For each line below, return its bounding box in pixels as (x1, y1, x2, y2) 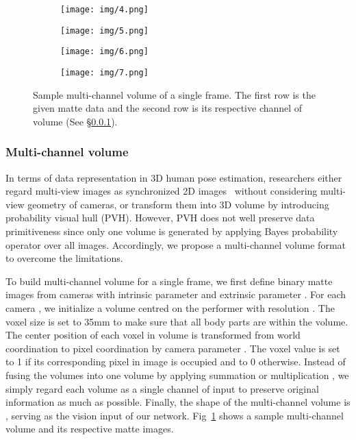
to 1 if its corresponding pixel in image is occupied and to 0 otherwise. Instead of (5, 354, 346, 369)
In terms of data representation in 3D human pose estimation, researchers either (5, 170, 342, 184)
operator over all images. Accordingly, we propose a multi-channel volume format (5, 237, 346, 252)
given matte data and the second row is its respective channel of (33, 101, 303, 115)
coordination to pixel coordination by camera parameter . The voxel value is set (5, 341, 340, 355)
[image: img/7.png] (60, 67, 149, 77)
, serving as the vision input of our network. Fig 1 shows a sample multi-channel (5, 408, 344, 422)
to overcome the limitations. (5, 251, 123, 265)
